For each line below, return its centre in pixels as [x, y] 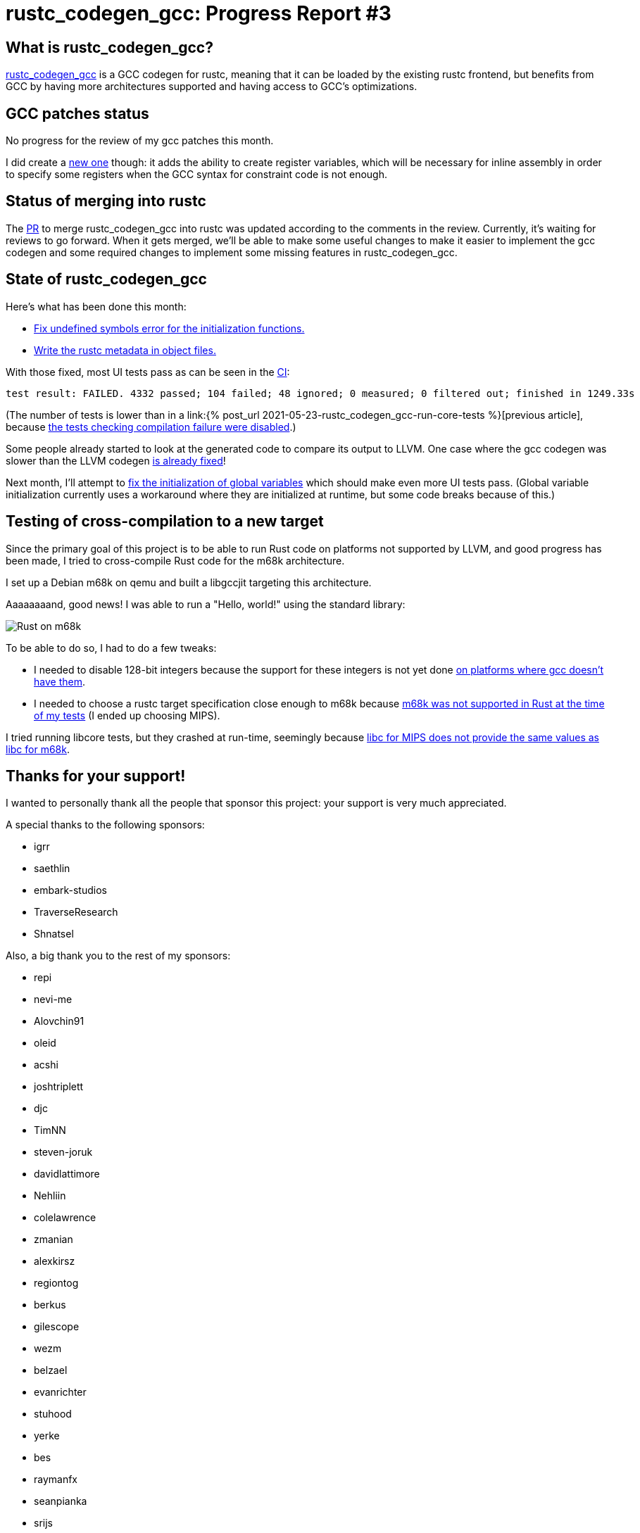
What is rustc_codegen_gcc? [109, 47]
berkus [50, 1305]
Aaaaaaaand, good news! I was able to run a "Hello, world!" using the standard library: [206, 604]
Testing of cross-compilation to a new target [165, 522]
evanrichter [60, 1392]
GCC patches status [77, 113]
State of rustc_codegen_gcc [106, 279]
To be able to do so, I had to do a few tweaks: [111, 648]
